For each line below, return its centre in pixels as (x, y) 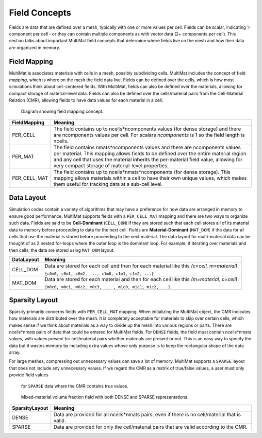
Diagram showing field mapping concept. (62, 111)
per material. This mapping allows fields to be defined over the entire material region (150, 153)
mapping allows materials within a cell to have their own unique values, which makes (150, 178)
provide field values (29, 375)
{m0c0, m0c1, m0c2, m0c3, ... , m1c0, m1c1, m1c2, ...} (107, 287)
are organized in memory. (35, 47)
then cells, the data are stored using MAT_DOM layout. (62, 250)
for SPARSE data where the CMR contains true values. (75, 386)
